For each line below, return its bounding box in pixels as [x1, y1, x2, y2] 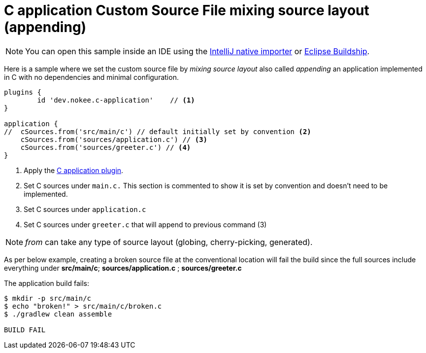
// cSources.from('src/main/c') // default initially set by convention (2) [4, 127, 311, 136]
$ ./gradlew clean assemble [4, 310, 112, 318]
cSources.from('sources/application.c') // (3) [20, 135, 208, 143]
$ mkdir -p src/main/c [4, 294, 92, 302]
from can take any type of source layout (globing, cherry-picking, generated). [25, 237, 313, 247]
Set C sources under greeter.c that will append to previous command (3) [24, 220, 267, 229]
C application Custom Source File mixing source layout [4, 2, 369, 19]
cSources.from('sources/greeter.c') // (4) [20, 143, 191, 151]
